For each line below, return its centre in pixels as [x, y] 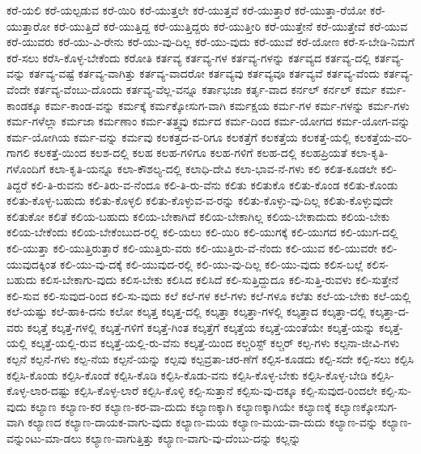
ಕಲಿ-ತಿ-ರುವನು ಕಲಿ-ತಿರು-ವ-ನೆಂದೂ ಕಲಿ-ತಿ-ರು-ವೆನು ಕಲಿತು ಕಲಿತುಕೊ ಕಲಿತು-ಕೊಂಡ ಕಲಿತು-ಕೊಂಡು [215, 184]
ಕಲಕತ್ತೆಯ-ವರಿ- [383, 136]
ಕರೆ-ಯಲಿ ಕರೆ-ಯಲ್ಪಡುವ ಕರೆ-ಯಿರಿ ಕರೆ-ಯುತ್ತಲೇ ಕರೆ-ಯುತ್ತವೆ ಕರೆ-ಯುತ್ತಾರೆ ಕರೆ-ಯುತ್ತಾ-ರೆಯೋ [187, 10]
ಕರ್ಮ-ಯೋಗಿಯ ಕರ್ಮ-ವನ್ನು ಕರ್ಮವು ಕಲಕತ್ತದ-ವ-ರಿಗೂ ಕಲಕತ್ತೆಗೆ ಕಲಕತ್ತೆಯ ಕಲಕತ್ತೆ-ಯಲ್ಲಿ [179, 136]
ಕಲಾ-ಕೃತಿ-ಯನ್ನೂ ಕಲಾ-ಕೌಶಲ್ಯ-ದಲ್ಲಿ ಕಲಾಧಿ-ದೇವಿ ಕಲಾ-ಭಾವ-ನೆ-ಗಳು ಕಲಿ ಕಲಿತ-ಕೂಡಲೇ [213, 168]
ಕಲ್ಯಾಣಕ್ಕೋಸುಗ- [366, 406]
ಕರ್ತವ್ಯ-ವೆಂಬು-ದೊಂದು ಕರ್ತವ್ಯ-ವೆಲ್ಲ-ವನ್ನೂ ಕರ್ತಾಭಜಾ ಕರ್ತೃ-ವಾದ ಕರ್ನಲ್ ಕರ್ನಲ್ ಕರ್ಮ [206, 89]
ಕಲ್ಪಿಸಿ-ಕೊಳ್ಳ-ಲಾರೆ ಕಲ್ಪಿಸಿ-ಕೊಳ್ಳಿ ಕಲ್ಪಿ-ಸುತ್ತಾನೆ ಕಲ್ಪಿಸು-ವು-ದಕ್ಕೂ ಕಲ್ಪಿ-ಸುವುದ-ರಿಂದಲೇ [225, 390]
